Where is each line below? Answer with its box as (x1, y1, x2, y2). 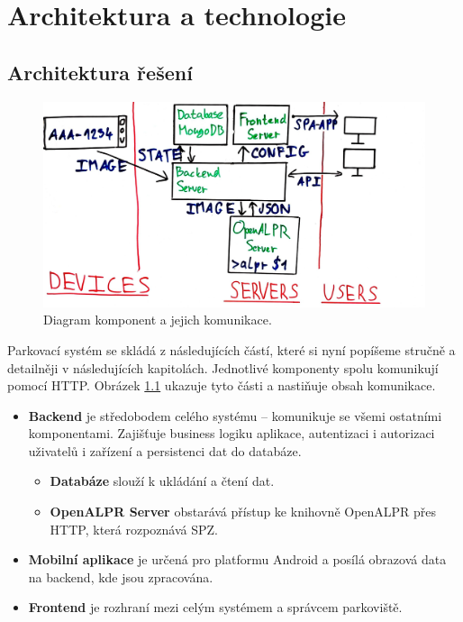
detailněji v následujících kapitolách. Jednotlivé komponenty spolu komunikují (7, 358, 439, 377)
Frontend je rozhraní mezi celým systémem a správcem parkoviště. (28, 598, 403, 617)
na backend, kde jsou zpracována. (28, 567, 213, 586)
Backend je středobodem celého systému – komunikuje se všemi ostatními (28, 406, 442, 425)
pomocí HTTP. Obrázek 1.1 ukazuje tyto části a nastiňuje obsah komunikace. (7, 376, 436, 395)
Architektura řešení (7, 58, 193, 86)
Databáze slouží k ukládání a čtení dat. (50, 471, 275, 490)
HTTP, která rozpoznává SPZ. (50, 519, 218, 538)
